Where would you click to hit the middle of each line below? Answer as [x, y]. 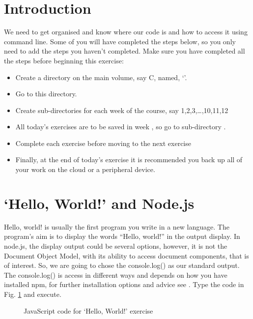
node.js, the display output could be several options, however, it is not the [116, 246]
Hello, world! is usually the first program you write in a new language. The [117, 226]
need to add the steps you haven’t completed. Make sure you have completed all [125, 51]
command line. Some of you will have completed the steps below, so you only [120, 41]
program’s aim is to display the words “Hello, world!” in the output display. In [122, 236]
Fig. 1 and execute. [33, 294]
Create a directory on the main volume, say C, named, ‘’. [101, 77]
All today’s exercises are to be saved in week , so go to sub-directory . [121, 127]
